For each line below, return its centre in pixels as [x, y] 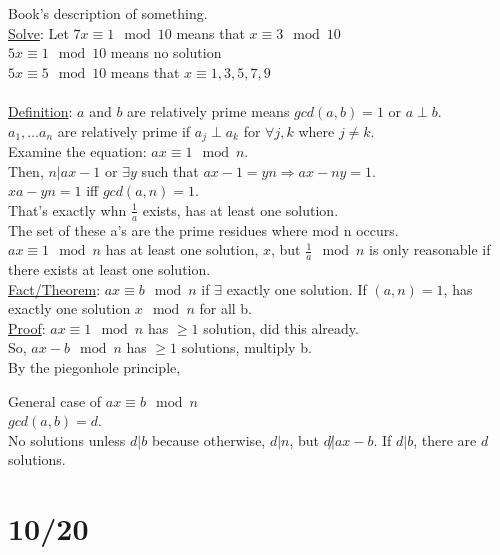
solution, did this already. [281, 327]
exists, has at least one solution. [240, 209]
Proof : [27, 327]
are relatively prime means [208, 110]
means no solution [166, 52]
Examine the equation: [77, 151]
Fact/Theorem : [54, 288]
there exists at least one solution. [109, 269]
